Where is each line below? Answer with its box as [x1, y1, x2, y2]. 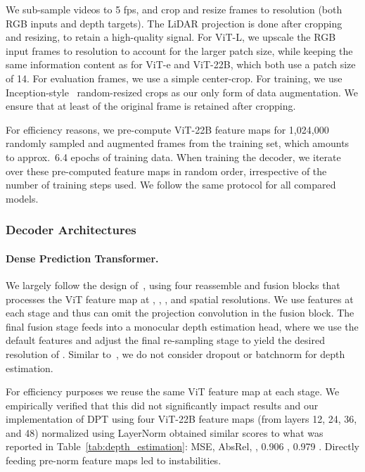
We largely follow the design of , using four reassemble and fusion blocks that [6, 277, 340, 292]
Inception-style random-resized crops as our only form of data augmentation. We [6, 84, 359, 99]
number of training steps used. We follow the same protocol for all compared [6, 177, 336, 192]
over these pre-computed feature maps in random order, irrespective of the [6, 163, 327, 178]
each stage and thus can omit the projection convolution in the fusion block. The [6, 305, 354, 320]
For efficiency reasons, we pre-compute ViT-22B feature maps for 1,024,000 [6, 122, 329, 136]
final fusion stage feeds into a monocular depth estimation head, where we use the [6, 319, 359, 333]
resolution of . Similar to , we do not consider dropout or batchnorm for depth [6, 346, 345, 361]
